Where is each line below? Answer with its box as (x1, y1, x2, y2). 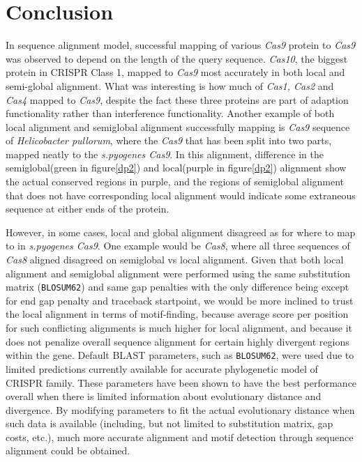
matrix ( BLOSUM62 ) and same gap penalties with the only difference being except (6, 279, 349, 294)
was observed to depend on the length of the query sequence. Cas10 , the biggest (6, 51, 348, 66)
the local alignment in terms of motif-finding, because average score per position (6, 307, 349, 321)
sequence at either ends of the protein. (6, 201, 169, 216)
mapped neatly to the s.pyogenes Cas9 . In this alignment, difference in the (6, 146, 324, 161)
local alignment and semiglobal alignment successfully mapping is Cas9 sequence (6, 119, 350, 134)
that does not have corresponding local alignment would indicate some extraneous (6, 187, 356, 202)
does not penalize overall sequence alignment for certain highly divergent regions (6, 334, 349, 348)
